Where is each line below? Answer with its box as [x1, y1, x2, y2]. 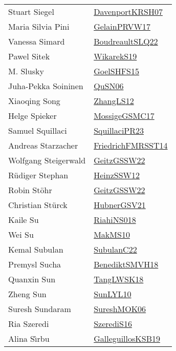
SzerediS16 [94, 318, 132, 329]
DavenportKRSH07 [94, 6, 163, 17]
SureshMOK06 [94, 303, 146, 315]
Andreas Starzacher [8, 139, 78, 151]
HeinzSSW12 [94, 169, 140, 181]
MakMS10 [94, 229, 130, 240]
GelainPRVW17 [94, 20, 150, 32]
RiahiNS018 [94, 214, 136, 225]
